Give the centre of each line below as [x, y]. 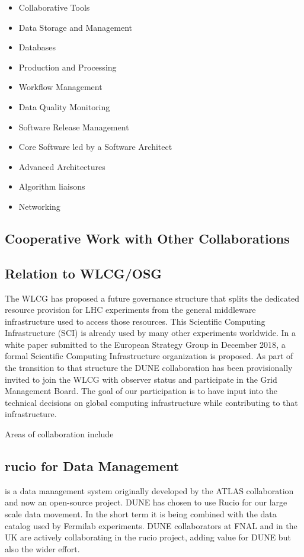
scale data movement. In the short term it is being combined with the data [141, 514]
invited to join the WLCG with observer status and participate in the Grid [141, 379]
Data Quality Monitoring [64, 106]
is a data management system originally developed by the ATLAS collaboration [149, 490]
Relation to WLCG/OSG [84, 273]
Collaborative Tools [54, 7]
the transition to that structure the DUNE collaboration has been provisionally [149, 368]
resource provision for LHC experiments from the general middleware [130, 310]
